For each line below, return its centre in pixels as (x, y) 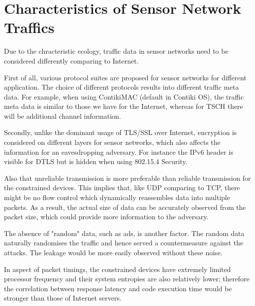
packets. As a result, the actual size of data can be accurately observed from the (125, 207)
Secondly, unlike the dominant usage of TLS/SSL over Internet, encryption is (120, 132)
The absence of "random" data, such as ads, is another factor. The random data (124, 233)
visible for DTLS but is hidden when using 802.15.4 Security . (96, 161)
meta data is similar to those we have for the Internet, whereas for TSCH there (124, 106)
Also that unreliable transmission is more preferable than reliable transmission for (127, 178)
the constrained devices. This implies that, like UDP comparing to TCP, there (122, 187)
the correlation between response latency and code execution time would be (118, 288)
